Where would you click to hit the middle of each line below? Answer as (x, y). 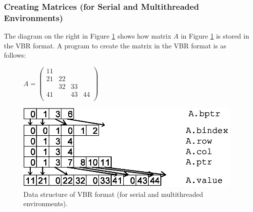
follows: (15, 55)
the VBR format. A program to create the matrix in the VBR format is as (115, 45)
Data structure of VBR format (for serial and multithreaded (113, 194)
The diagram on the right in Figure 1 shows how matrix (88, 36)
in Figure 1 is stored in (215, 36)
